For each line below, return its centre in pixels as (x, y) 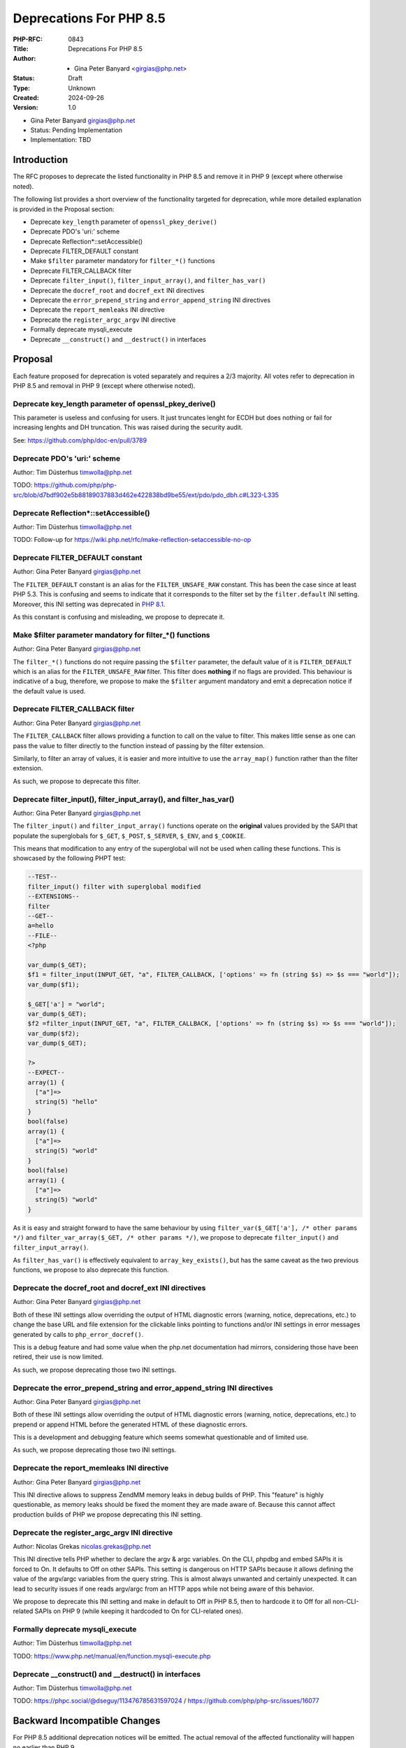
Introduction (41, 160)
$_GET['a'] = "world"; (66, 1004)
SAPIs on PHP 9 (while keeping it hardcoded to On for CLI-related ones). (139, 1611)
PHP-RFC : (28, 39)
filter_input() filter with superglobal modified (114, 887)
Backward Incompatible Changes (87, 1721)
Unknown (82, 88)
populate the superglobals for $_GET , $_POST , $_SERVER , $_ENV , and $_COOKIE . (129, 836)
